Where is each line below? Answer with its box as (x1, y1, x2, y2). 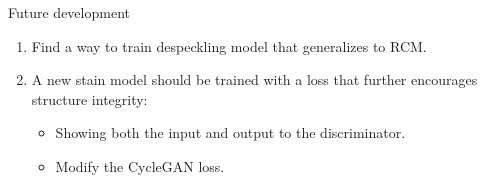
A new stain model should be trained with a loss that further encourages (31, 69, 478, 90)
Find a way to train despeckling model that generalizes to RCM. (31, 35, 427, 56)
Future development (8, 2, 130, 22)
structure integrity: (31, 88, 148, 109)
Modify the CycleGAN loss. (55, 155, 225, 176)
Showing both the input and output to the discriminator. (55, 122, 406, 143)
